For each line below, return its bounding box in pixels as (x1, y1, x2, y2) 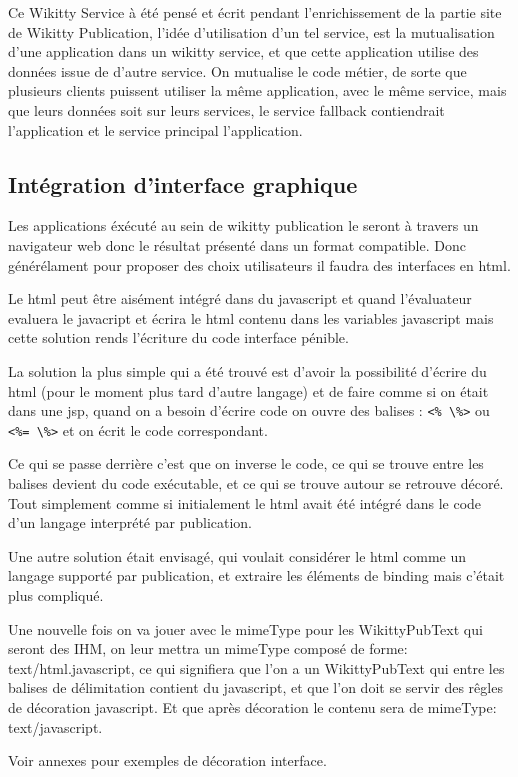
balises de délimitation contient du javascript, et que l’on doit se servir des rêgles (8, 677, 503, 698)
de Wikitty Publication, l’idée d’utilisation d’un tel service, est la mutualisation (8, 21, 495, 42)
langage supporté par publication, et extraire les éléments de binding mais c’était (8, 565, 505, 586)
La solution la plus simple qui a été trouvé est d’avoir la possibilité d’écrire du (8, 360, 487, 381)
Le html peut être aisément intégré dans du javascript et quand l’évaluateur (8, 288, 472, 309)
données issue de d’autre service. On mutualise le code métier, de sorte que (8, 60, 467, 81)
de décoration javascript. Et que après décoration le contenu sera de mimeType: (8, 696, 497, 717)
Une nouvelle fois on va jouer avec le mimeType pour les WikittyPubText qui (8, 618, 483, 639)
